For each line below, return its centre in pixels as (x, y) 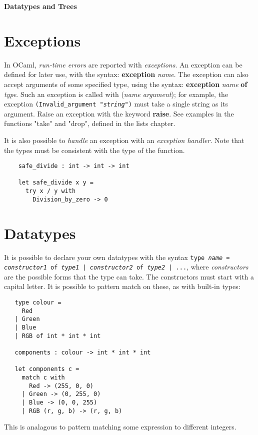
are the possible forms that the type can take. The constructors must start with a (129, 276)
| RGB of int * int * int (58, 336)
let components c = (47, 369)
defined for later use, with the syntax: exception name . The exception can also (126, 74)
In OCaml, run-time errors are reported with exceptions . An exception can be (123, 64)
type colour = (38, 303)
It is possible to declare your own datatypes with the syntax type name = (117, 257)
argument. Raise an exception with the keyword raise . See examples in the (119, 113)
